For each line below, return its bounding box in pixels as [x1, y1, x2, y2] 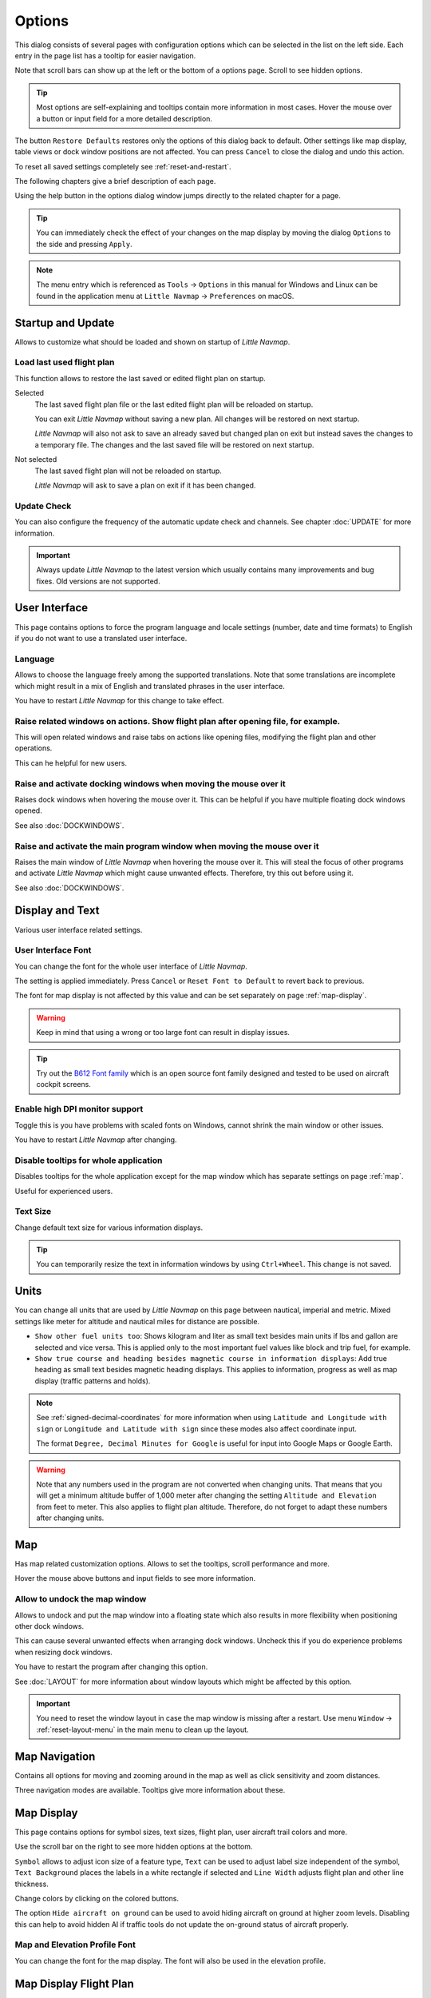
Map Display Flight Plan [14, 1976, 135, 1990]
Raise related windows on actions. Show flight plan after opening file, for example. [14, 715, 341, 726]
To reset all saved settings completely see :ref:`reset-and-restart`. [14, 161, 231, 171]
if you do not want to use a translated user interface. [14, 633, 188, 643]
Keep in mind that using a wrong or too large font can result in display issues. [36, 1028, 291, 1037]
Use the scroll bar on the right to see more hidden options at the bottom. [14, 1842, 253, 1852]
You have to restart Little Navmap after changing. [14, 1135, 177, 1144]
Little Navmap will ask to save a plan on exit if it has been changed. [34, 480, 256, 490]
